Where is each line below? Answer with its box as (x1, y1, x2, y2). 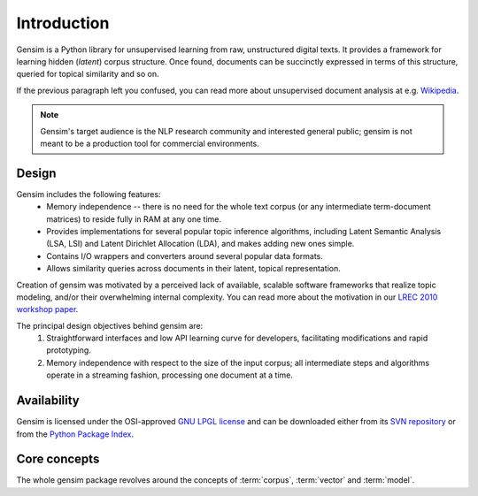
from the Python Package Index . (16, 429, 135, 439)
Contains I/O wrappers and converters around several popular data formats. (46, 250, 323, 261)
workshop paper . (16, 304, 79, 315)
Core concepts (16, 452, 100, 467)
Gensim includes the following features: (16, 188, 161, 199)
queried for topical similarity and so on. (16, 69, 159, 80)
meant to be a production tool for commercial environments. (40, 138, 260, 149)
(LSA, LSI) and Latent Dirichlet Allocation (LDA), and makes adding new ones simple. (46, 239, 355, 249)
